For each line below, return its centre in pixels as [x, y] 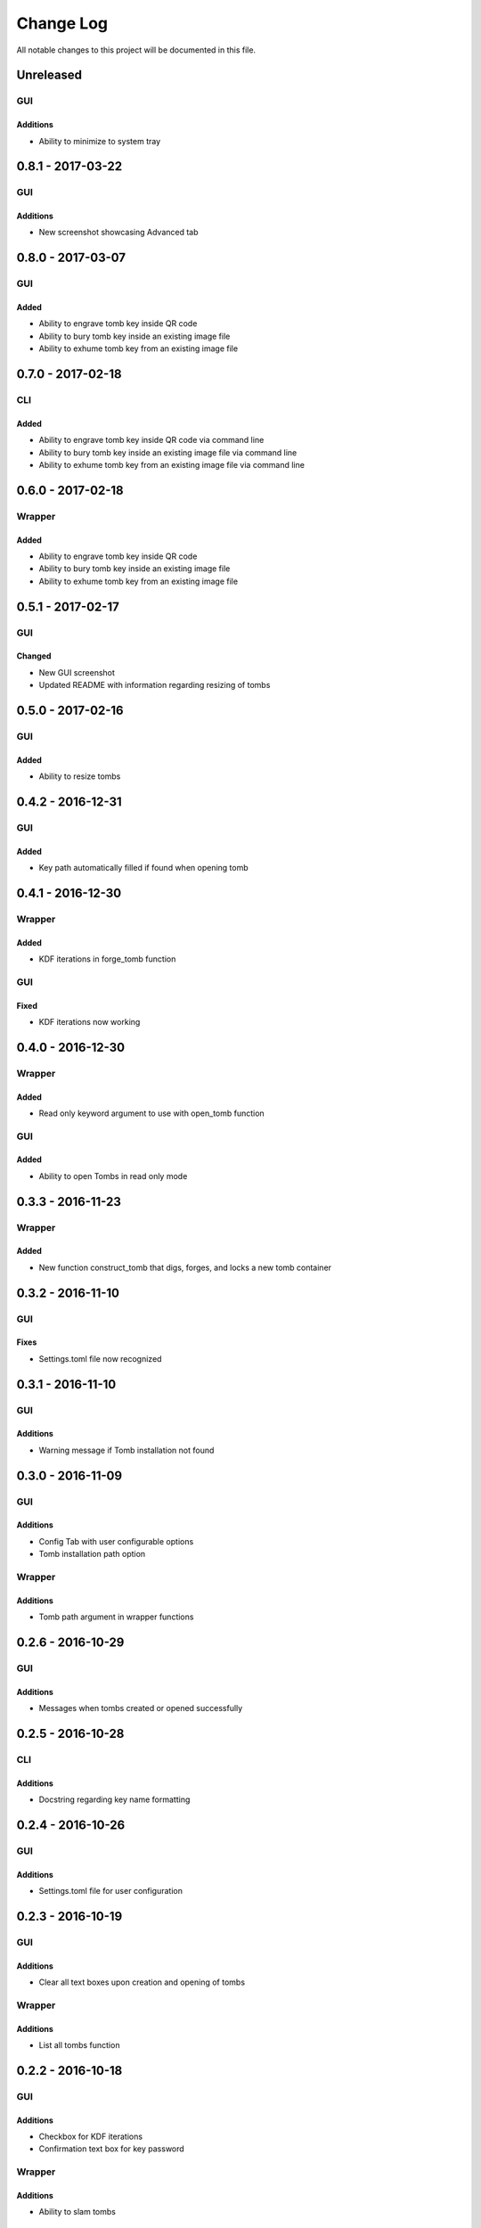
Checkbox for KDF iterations [90, 2136]
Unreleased [49, 75]
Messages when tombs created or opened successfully [141, 1708]
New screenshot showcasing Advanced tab [119, 233]
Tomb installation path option [92, 1554]
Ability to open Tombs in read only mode [113, 1175]
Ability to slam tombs [77, 2212]
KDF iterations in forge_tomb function [107, 959]
